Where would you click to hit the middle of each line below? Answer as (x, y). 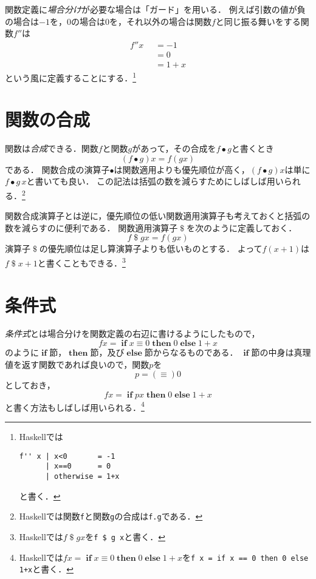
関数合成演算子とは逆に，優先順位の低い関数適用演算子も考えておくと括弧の (158, 216)
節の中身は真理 (281, 352)
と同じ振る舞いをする (258, 21)
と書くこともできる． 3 (81, 262)
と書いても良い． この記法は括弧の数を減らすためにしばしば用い (155, 181)
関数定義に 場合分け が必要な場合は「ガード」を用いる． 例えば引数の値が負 (155, 9)
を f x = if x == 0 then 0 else (245, 557)
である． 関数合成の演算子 (57, 169)
